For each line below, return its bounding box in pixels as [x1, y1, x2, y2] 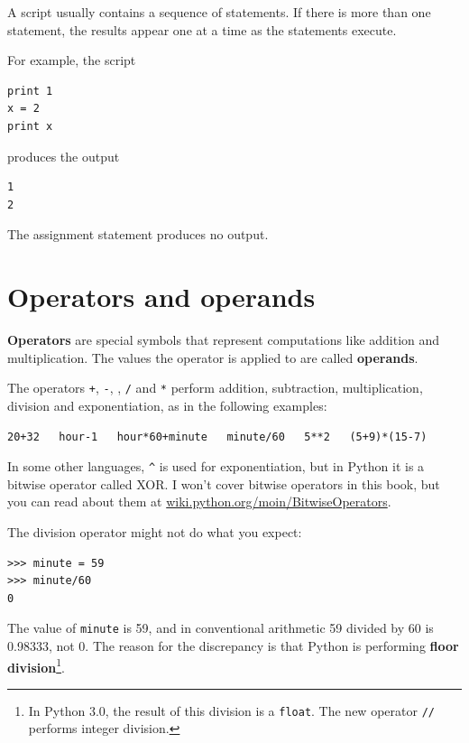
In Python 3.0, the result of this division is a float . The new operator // [28, 701, 435, 720]
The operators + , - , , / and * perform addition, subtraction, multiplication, [7, 378, 423, 397]
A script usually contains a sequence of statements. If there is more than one [7, 3, 431, 21]
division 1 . [7, 655, 65, 676]
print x [7, 119, 53, 133]
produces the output [7, 146, 120, 165]
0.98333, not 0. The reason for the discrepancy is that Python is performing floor [7, 636, 459, 655]
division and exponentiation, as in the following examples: [7, 395, 327, 414]
